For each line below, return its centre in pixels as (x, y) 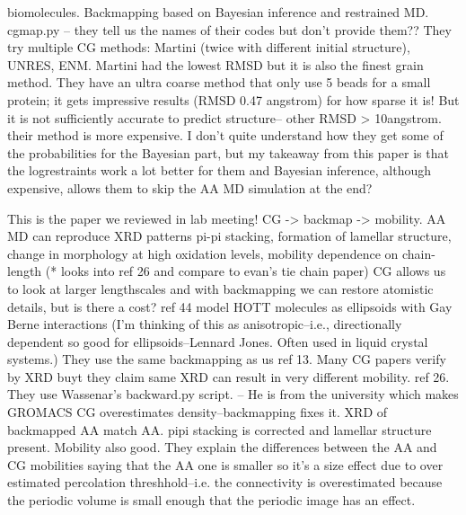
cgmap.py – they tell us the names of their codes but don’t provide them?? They (229, 29)
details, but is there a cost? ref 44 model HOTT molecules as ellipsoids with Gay (230, 306)
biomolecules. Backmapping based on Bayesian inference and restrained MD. (218, 12)
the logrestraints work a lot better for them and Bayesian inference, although (219, 170)
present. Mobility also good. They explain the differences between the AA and (222, 447)
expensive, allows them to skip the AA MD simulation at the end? (190, 187)
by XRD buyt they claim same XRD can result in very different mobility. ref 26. (229, 376)
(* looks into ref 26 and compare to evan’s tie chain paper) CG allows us (246, 271)
